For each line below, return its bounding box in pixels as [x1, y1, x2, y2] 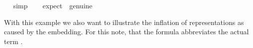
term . [4, 36, 23, 46]
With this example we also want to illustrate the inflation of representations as [4, 17, 244, 27]
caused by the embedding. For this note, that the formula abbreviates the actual [4, 26, 249, 37]
